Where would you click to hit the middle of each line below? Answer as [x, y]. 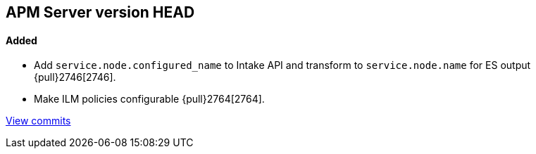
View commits [38, 121]
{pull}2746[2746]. [75, 77]
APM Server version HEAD [100, 12]
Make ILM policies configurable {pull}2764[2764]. [149, 99]
